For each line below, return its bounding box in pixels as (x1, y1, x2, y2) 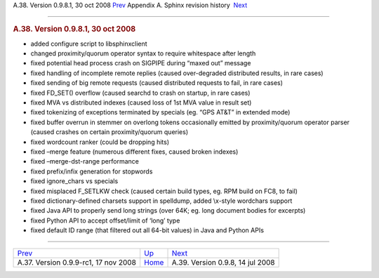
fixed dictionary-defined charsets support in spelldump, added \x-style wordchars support (30, 197, 293, 205)
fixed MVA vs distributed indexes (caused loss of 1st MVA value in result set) (30, 98, 252, 107)
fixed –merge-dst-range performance (30, 157, 140, 166)
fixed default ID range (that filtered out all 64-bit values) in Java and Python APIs (30, 226, 265, 234)
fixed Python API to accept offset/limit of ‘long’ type (30, 216, 180, 225)
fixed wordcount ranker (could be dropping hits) (30, 138, 170, 146)
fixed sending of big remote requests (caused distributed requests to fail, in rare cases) (30, 79, 284, 87)
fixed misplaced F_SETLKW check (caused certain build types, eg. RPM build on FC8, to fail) (30, 187, 298, 195)
